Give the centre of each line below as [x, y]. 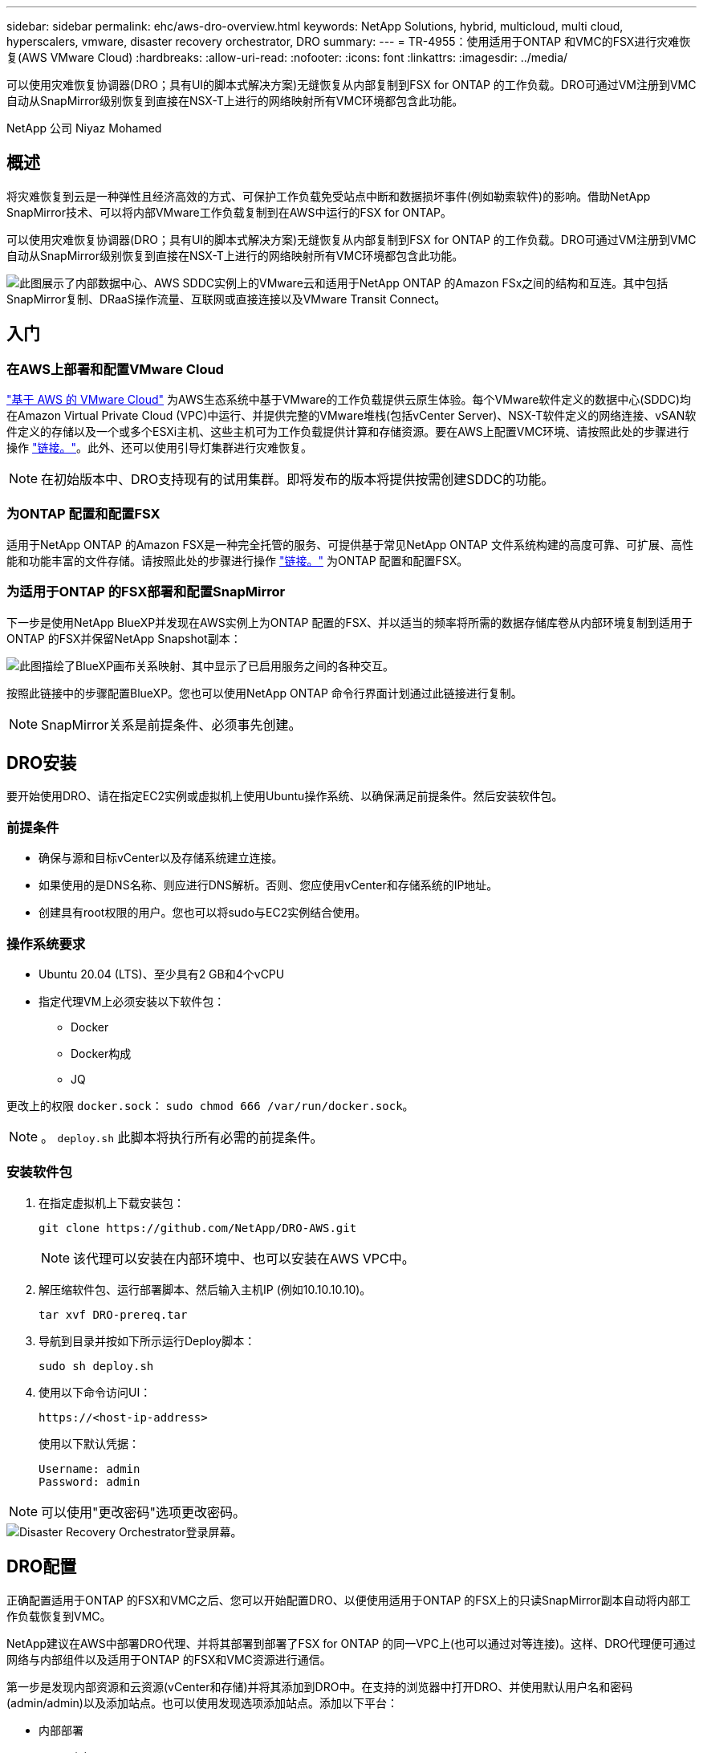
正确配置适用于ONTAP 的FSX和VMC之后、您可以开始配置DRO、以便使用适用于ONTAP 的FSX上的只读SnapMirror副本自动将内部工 [349, 1600]
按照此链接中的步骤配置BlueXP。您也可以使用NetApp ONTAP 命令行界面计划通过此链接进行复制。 [264, 693]
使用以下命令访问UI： [95, 1392]
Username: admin [89, 1468]
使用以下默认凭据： [89, 1443]
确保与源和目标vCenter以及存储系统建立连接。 [161, 858]
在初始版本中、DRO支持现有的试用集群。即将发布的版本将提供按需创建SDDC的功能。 [298, 480]
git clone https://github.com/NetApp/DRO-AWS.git [198, 1228]
